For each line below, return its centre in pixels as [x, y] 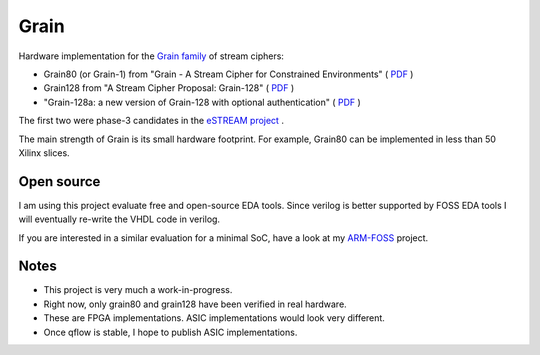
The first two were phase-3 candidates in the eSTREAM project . [151, 121]
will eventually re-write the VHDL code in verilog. [119, 219]
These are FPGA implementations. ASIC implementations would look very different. [214, 318]
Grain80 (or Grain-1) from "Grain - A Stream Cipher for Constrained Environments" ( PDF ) [228, 74]
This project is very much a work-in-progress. [138, 290]
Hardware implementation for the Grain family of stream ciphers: [151, 56]
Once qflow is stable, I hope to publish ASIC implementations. [170, 332]
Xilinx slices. [44, 152]
